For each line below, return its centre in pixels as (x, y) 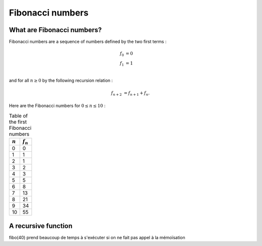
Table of (18, 116)
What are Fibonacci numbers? (55, 30)
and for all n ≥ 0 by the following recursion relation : (61, 80)
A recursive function (41, 226)
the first (18, 122)
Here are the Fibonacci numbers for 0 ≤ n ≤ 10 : (57, 106)
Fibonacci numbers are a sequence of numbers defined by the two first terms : (88, 42)
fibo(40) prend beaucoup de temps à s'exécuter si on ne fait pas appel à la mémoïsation (97, 237)
